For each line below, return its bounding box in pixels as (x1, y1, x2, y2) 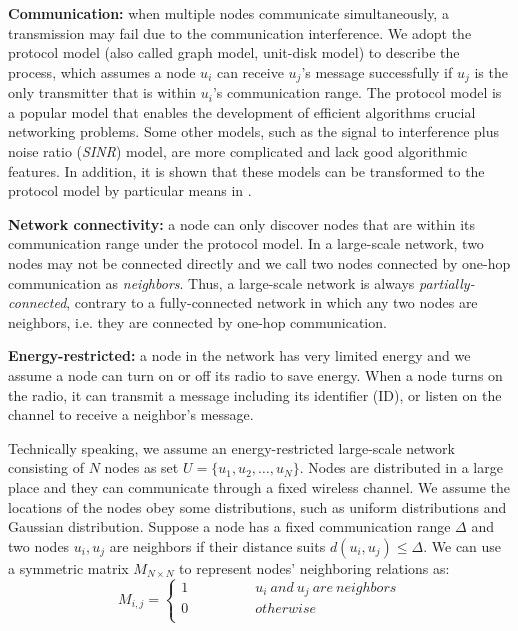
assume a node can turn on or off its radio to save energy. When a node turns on (8, 364, 503, 385)
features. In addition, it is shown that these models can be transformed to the (8, 160, 485, 181)
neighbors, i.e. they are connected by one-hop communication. (8, 311, 387, 332)
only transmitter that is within (8, 82, 197, 103)
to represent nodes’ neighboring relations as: (179, 557, 450, 578)
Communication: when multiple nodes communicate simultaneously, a (8, 3, 449, 23)
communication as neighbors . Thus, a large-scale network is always (8, 272, 415, 293)
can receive (216, 61, 284, 82)
